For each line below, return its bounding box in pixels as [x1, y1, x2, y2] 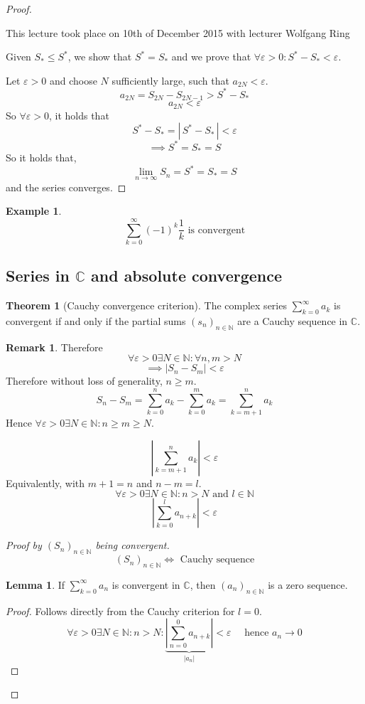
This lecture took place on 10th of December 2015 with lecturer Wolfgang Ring [6, 25, 350, 40]
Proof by [6, 538, 42, 553]
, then [190, 577, 216, 592]
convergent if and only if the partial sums [6, 313, 186, 328]
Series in [6, 265, 70, 287]
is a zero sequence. [268, 577, 348, 592]
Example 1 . [6, 203, 62, 218]
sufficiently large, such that [111, 73, 229, 87]
